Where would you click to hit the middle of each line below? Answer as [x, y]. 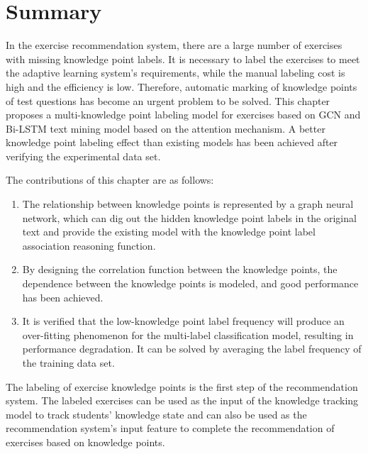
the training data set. [68, 362]
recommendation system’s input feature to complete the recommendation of [170, 428]
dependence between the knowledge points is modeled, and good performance [190, 283]
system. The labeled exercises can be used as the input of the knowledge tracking [182, 400]
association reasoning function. [89, 245]
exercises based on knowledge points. [85, 442]
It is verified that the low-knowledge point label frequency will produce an [183, 321]
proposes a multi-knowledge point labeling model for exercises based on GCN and [183, 115]
